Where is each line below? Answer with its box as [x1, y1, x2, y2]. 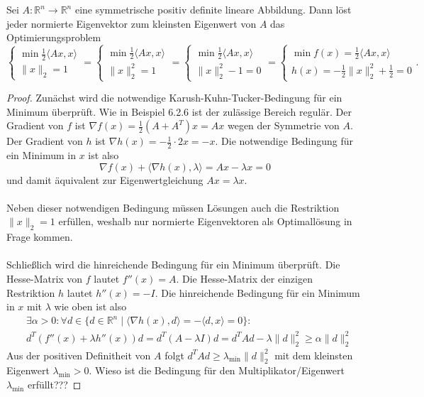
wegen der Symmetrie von [227, 118, 340, 133]
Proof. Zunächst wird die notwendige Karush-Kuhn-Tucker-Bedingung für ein [6, 90, 342, 104]
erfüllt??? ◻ [27, 377, 82, 391]
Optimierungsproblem [6, 30, 101, 45]
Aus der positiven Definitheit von [6, 347, 151, 362]
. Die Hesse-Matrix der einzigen [176, 271, 313, 285]
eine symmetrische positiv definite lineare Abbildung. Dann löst [74, 2, 352, 16]
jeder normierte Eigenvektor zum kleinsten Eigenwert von [6, 16, 257, 31]
